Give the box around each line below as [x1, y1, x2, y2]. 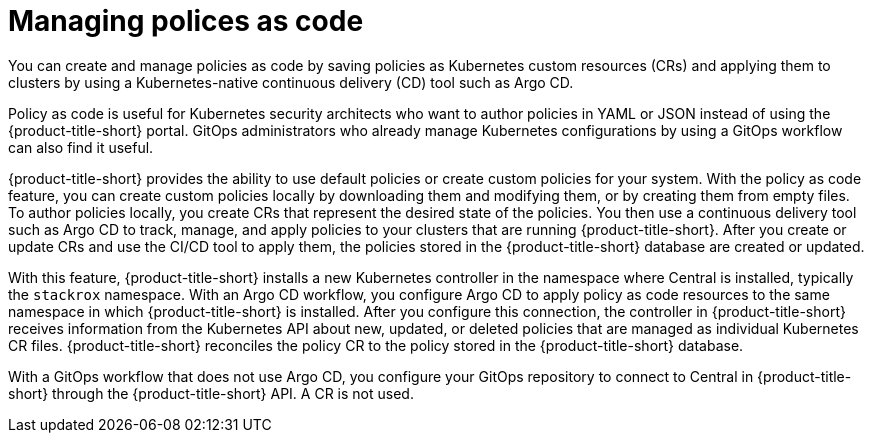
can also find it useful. [8, 138, 154, 156]
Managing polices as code [8, 4, 364, 38]
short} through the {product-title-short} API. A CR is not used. [8, 384, 414, 402]
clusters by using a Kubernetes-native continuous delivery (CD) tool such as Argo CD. [8, 73, 574, 91]
